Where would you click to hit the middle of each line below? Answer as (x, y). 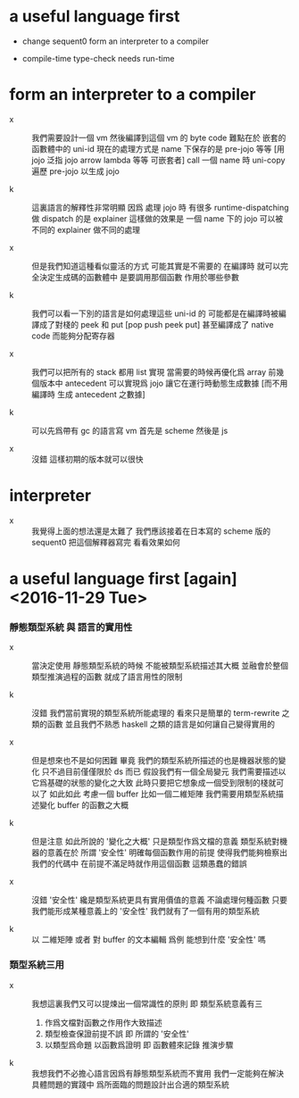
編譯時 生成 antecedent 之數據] (88, 394)
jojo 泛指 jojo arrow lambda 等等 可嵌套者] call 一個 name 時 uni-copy (158, 160)
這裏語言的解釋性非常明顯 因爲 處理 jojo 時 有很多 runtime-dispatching (160, 207)
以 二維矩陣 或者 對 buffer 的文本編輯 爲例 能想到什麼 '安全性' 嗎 (149, 940)
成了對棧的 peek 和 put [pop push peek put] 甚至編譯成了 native (156, 324)
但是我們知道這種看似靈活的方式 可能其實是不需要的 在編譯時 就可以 (156, 266)
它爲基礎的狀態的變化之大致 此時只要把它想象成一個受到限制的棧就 (154, 783)
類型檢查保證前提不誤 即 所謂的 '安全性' (117, 1034)
